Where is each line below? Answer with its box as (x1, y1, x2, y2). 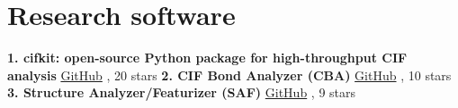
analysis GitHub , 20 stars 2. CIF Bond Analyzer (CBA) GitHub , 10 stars (7, 65, 452, 84)
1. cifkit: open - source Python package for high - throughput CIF (7, 48, 408, 67)
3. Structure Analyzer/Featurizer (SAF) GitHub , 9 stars (7, 83, 356, 102)
